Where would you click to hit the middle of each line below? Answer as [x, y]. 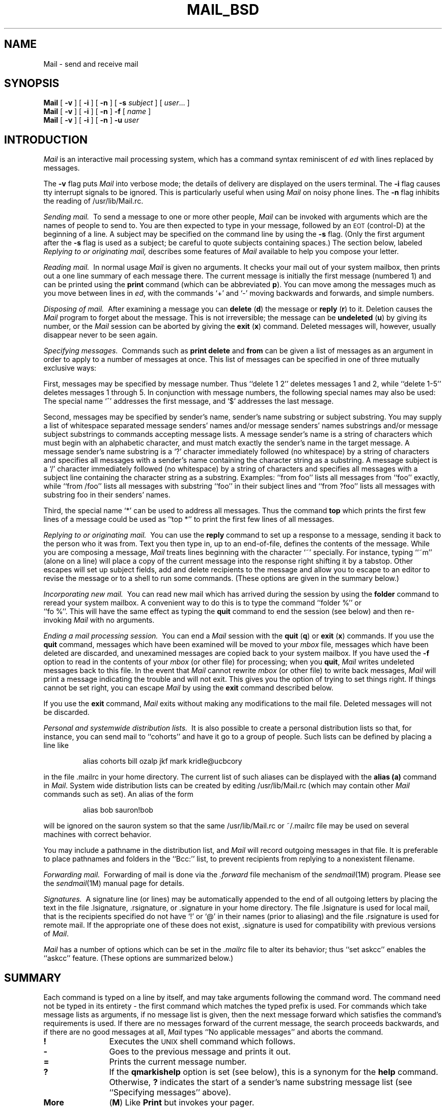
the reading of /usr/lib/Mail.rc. [93, 201]
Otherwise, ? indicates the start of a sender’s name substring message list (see [261, 1082]
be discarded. [66, 712]
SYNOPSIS [32, 84]
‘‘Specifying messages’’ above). [170, 1092]
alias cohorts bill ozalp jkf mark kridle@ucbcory [162, 761]
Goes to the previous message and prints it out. [200, 1052]
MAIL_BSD [223, 10]
